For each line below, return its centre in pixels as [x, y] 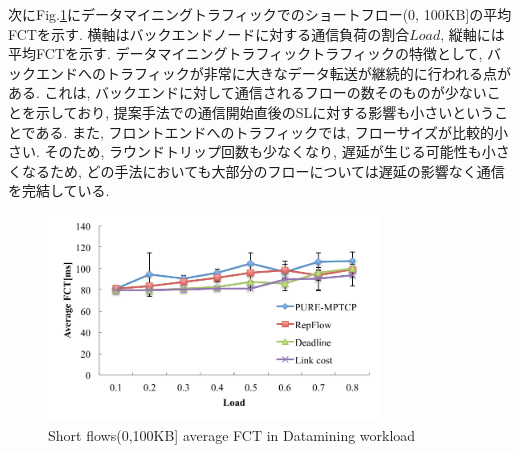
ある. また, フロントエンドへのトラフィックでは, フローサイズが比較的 [265, 131]
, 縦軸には [472, 33]
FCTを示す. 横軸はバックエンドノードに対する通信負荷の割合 [209, 33]
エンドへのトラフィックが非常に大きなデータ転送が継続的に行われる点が [273, 72]
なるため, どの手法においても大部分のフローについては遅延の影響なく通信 [263, 170]
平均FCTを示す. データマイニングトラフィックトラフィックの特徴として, [245, 53]
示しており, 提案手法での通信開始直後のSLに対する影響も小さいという [265, 111]
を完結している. [59, 190]
